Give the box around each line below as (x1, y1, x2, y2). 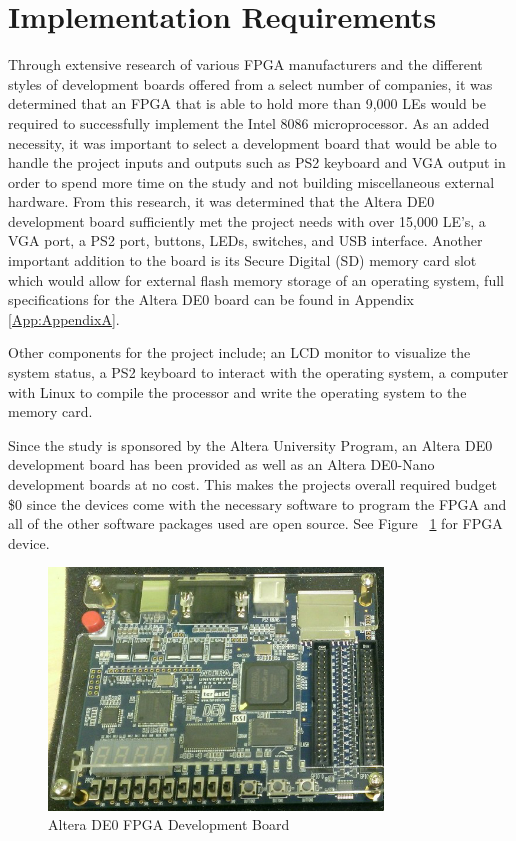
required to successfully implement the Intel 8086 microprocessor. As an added (8, 112, 490, 133)
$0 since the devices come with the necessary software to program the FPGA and (8, 493, 507, 514)
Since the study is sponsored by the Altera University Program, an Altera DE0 (8, 434, 493, 455)
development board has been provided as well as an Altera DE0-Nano (8, 454, 435, 475)
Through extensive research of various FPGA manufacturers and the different (8, 54, 483, 75)
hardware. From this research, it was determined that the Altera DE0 (8, 191, 435, 212)
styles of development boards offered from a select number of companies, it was (8, 73, 493, 94)
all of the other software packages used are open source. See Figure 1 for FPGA (8, 513, 503, 534)
